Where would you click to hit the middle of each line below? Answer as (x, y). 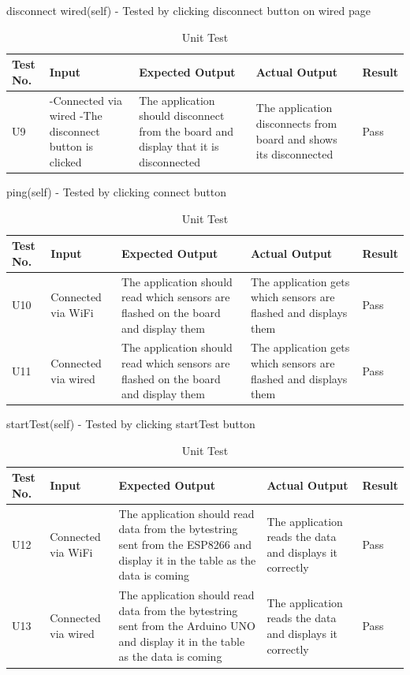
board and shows (296, 138)
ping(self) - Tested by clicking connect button (116, 192)
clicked (65, 162)
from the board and (186, 131)
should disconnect (182, 116)
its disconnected (294, 154)
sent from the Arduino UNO (187, 626)
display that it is (179, 146)
